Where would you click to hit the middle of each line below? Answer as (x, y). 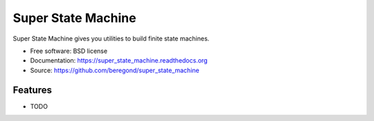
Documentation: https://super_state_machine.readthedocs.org (119, 60)
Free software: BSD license (69, 51)
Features (32, 90)
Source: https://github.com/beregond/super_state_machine (115, 70)
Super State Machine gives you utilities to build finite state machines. (111, 38)
